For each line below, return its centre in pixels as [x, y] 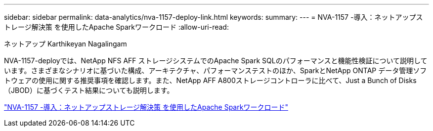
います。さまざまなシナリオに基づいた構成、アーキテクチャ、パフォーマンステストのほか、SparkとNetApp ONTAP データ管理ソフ [216, 70]
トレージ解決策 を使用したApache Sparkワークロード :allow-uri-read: [116, 27]
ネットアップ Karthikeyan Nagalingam [65, 44]
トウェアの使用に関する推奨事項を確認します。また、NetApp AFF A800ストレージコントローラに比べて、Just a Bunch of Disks [210, 80]
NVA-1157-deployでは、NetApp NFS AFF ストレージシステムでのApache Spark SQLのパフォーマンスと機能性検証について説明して [216, 61]
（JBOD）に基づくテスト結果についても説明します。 [89, 90]
